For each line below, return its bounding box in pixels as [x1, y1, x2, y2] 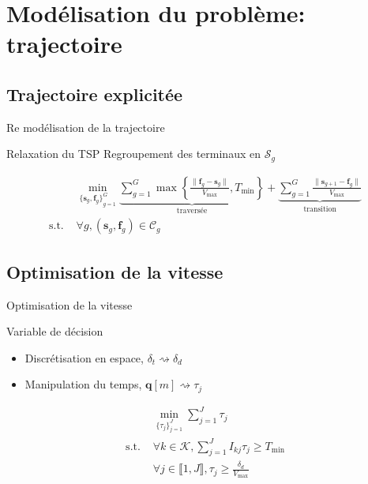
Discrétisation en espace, [24, 349, 144, 366]
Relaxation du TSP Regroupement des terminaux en [6, 145, 261, 162]
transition [303, 204, 336, 213]
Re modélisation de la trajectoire [6, 118, 165, 135]
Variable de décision [6, 323, 103, 340]
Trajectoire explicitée [6, 81, 183, 106]
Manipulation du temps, [24, 376, 142, 392]
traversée [176, 206, 208, 215]
